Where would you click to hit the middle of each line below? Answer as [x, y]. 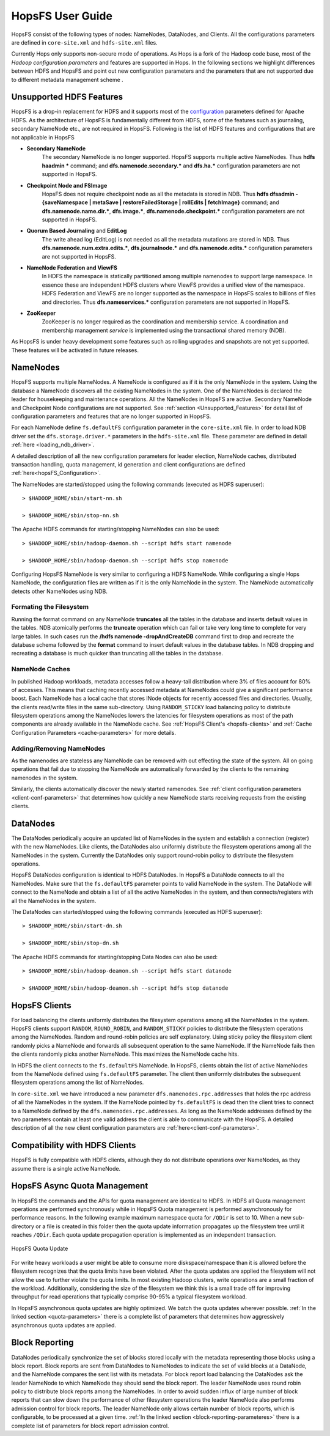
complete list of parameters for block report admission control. [90, 1426]
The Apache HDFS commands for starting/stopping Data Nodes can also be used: [115, 957]
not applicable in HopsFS [43, 137]
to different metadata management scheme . [67, 79]
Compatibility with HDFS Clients [74, 1145]
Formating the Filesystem [50, 607]
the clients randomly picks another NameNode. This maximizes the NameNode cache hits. [125, 1054]
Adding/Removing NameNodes [58, 748]
